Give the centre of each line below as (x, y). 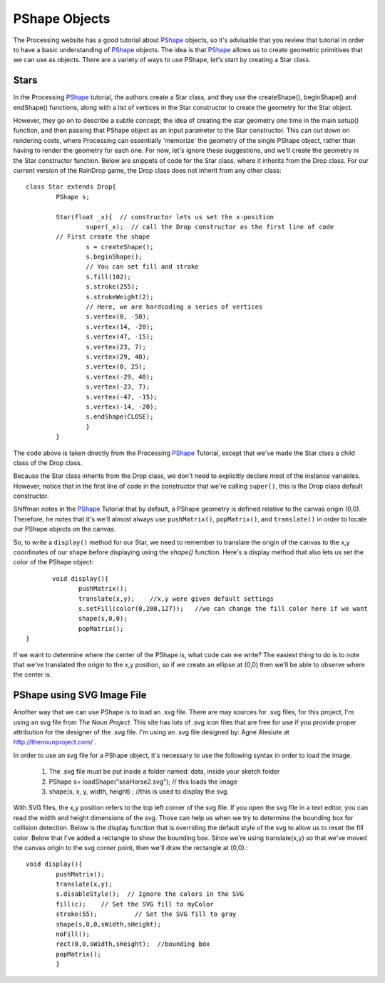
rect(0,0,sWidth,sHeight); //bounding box (133, 944)
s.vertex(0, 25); (116, 367)
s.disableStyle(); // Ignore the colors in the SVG (150, 894)
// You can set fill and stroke (142, 267)
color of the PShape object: (53, 562)
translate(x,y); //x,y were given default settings (176, 599)
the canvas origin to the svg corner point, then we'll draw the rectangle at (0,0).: (131, 847)
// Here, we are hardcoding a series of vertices (174, 307)
